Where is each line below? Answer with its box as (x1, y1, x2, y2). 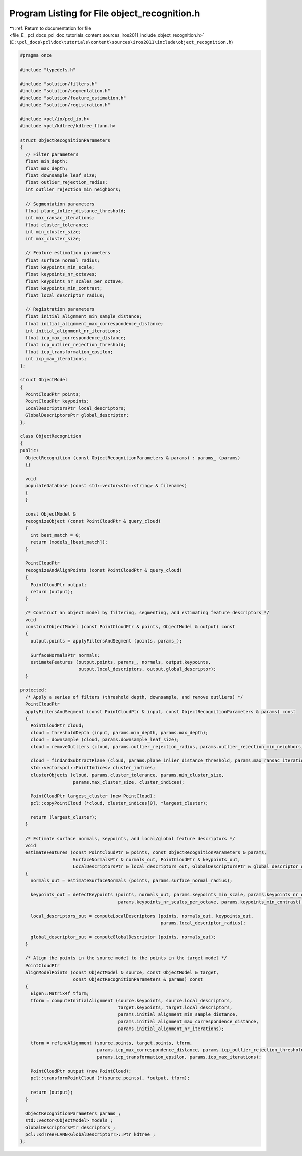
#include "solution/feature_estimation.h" (20, 95, 126, 101)
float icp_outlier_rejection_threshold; (25, 342, 126, 348)
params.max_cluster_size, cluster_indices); (73, 779, 185, 785)
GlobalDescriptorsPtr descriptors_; (25, 1124, 116, 1130)
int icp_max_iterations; (25, 356, 87, 362)
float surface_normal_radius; (25, 257, 100, 263)
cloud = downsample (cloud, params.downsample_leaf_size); (30, 737, 180, 743)
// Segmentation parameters (25, 201, 95, 207)
